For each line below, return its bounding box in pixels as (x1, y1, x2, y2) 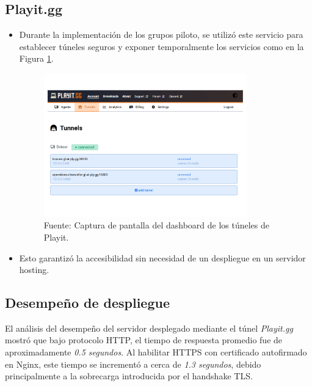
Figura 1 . (19, 52, 54, 65)
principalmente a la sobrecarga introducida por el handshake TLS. (5, 370, 253, 382)
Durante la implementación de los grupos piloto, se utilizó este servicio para (19, 28, 303, 41)
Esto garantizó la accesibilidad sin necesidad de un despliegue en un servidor (19, 251, 306, 264)
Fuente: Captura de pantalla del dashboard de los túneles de (43, 219, 269, 231)
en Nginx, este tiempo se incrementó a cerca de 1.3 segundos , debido (5, 357, 261, 370)
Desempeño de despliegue (5, 293, 170, 312)
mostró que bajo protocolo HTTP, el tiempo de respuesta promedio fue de (5, 333, 283, 346)
